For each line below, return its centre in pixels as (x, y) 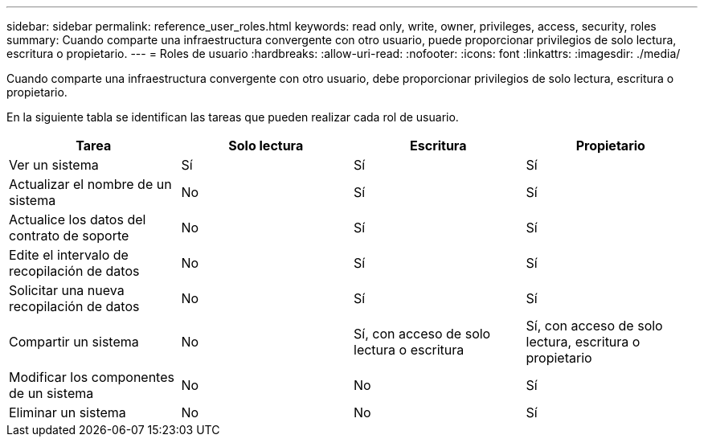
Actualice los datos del (78, 219)
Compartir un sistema (74, 342)
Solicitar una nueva (67, 290)
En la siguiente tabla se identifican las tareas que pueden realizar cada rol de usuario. (233, 117)
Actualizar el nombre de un (90, 184)
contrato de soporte (69, 236)
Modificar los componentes (92, 377)
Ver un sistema (54, 165)
